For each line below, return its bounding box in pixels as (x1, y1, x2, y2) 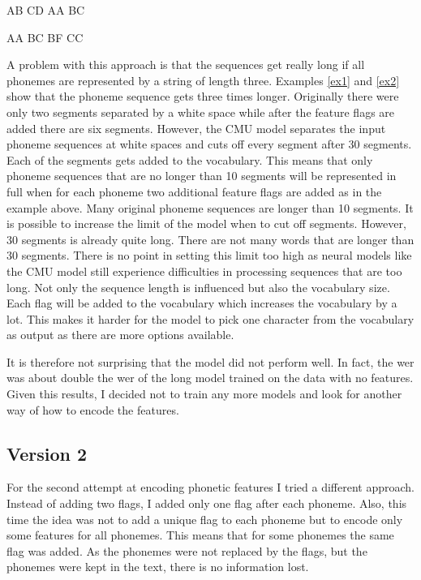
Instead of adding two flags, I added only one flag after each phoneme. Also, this (6, 495, 407, 512)
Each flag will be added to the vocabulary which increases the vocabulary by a (6, 294, 397, 311)
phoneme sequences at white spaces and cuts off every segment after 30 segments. (6, 135, 412, 153)
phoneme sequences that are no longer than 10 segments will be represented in (6, 167, 397, 184)
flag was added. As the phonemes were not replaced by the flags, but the (6, 542, 367, 559)
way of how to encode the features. (6, 401, 179, 418)
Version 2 (6, 440, 88, 466)
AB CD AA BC (6, 2, 85, 18)
